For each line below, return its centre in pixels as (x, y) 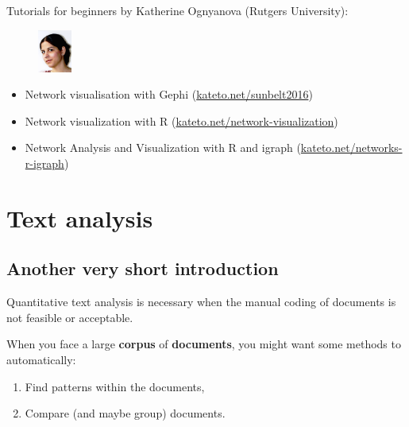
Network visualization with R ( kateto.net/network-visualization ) (181, 120)
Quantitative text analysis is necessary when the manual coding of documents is (201, 302)
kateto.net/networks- (351, 148)
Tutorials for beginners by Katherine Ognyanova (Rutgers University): (177, 10)
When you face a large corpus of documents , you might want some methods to (204, 344)
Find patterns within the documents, (115, 386)
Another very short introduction (143, 268)
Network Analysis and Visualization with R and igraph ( (163, 148)
